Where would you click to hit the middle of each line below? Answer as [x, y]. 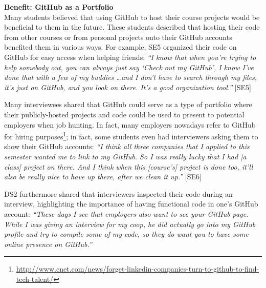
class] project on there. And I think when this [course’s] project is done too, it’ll [129, 166]
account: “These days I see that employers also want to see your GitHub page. [126, 213]
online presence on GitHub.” [48, 244]
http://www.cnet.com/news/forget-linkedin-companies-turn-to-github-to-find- [138, 269]
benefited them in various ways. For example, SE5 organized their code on [120, 47]
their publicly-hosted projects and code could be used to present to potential [124, 114]
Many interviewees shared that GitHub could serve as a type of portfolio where [128, 104]
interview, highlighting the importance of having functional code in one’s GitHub [131, 204]
